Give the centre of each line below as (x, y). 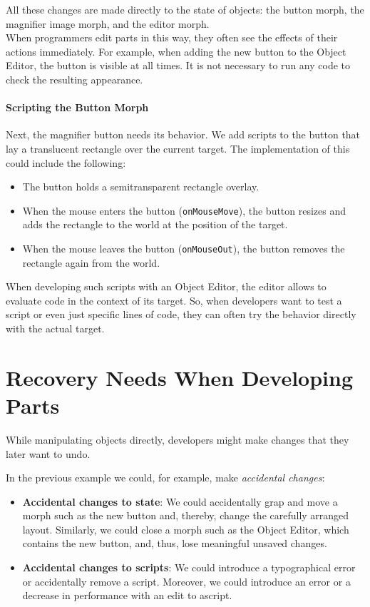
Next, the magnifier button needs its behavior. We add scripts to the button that (183, 134)
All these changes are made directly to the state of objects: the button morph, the (185, 9)
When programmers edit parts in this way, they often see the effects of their (172, 37)
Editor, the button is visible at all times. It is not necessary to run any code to (178, 65)
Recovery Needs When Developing (180, 377)
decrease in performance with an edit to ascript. (127, 595)
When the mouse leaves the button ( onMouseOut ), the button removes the (184, 248)
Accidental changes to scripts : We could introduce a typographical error (189, 567)
